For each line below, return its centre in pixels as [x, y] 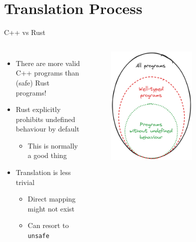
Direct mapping [52, 199]
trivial [25, 182]
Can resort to [48, 225]
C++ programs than [47, 73]
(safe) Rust [33, 82]
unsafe [38, 236]
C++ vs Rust [25, 32]
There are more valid [48, 63]
